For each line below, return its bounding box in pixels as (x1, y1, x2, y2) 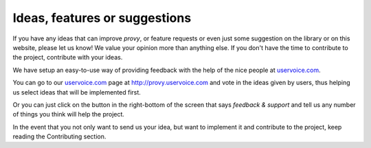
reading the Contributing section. (12, 132, 106, 140)
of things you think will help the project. (12, 110, 125, 119)
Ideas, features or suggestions (12, 10, 192, 25)
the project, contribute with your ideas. (12, 53, 123, 62)
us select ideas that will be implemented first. (12, 88, 141, 96)
